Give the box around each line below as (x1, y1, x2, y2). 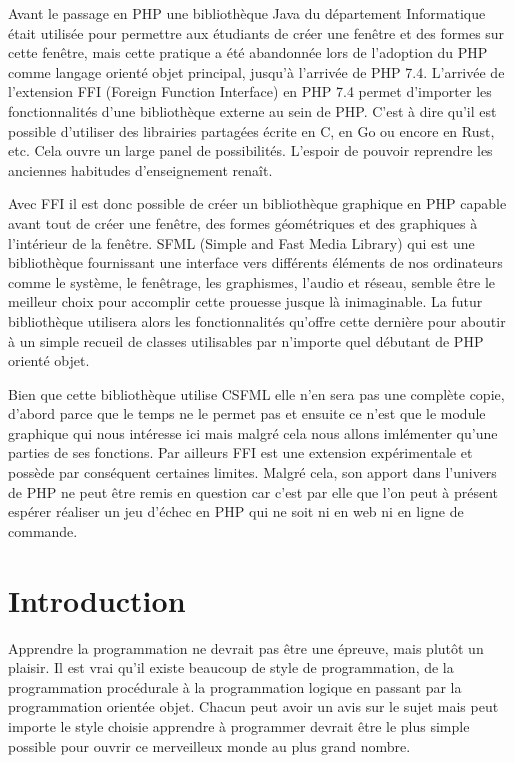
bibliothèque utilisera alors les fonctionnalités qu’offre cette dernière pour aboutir (8, 310, 506, 331)
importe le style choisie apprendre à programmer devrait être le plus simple (8, 715, 470, 736)
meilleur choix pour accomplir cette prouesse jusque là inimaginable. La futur (8, 291, 483, 312)
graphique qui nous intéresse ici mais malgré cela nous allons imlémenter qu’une (8, 422, 498, 443)
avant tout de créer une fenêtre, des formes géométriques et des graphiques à (8, 212, 478, 233)
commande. (8, 520, 78, 541)
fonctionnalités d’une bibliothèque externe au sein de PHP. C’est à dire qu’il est (8, 100, 497, 121)
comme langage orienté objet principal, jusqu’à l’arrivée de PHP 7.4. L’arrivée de (8, 61, 505, 82)
